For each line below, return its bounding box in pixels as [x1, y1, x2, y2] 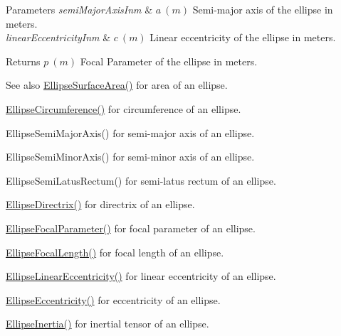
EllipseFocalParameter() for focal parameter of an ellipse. [6, 220, 256, 235]
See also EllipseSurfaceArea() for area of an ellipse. [6, 77, 228, 92]
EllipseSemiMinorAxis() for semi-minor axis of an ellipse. [6, 149, 255, 164]
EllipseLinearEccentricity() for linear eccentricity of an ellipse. [6, 269, 276, 283]
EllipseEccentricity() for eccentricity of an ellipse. [6, 292, 221, 307]
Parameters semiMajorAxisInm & [6, 2, 153, 16]
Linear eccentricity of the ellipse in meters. [149, 30, 336, 45]
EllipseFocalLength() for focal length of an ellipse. [6, 244, 224, 259]
